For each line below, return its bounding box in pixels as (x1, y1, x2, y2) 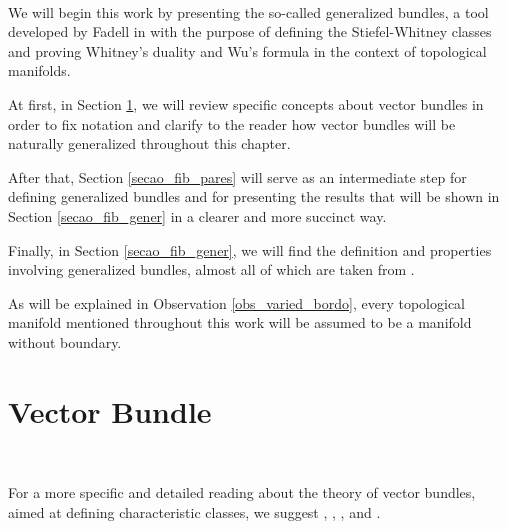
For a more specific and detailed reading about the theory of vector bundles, (8, 482, 476, 503)
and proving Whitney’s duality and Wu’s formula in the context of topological (8, 40, 487, 61)
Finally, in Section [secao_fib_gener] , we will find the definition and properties (8, 239, 492, 260)
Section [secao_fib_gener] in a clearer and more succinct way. (8, 205, 387, 226)
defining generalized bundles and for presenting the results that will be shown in (8, 186, 500, 207)
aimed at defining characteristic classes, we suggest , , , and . (8, 501, 381, 522)
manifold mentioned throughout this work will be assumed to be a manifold (8, 312, 472, 333)
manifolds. (8, 60, 71, 81)
